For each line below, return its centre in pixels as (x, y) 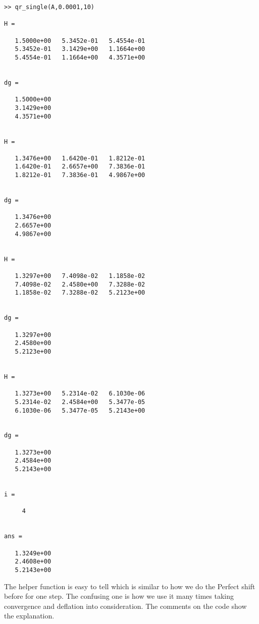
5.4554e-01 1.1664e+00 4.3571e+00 (80, 57)
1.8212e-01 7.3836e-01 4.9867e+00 (80, 175)
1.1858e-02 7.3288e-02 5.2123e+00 (80, 293)
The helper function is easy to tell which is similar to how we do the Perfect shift (130, 586)
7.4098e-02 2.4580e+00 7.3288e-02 (80, 284)
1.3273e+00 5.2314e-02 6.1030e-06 (80, 394)
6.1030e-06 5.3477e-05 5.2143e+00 (80, 410)
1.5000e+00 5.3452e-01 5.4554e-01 (80, 41)
